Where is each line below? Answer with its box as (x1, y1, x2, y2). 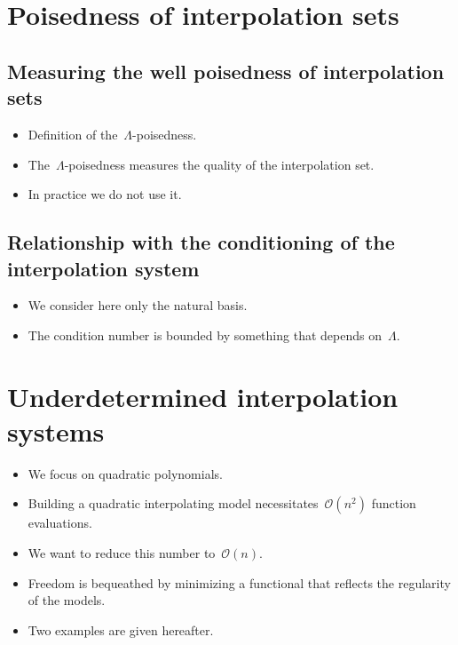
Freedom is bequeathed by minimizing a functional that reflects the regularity (28, 573, 451, 592)
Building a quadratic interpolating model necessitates (28, 494, 319, 513)
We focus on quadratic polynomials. (28, 464, 223, 482)
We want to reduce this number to (28, 544, 216, 562)
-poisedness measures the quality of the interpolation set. (64, 155, 375, 173)
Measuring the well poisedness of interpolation (7, 57, 445, 84)
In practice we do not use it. (28, 185, 182, 203)
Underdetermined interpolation (7, 378, 399, 414)
